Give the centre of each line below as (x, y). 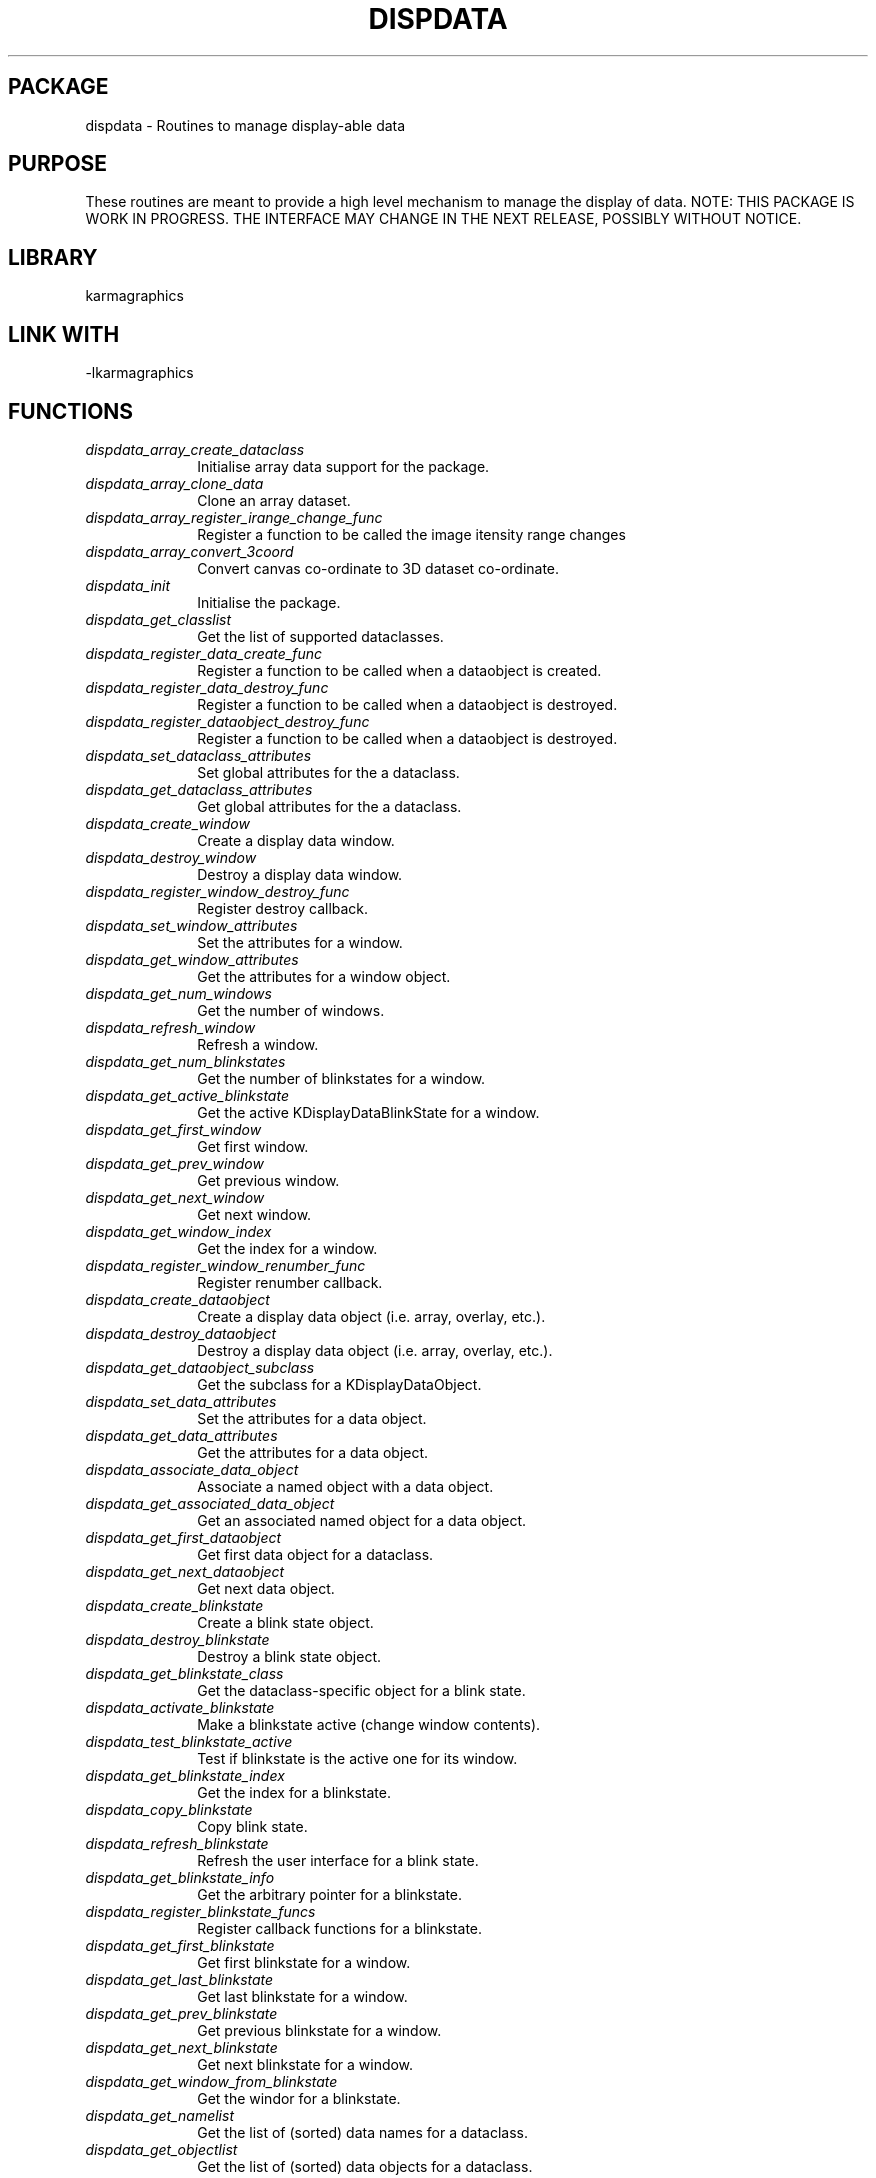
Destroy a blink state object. (289, 1656)
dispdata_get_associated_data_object (210, 1503)
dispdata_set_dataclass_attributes (198, 755)
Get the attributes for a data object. (313, 1452)
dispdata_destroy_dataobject (181, 1333)
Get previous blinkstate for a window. (319, 2030)
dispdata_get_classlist (158, 619)
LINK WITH (64, 334)
